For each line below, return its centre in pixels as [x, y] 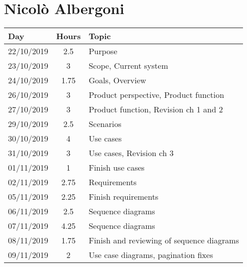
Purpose [103, 51]
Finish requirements [124, 197]
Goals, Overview [117, 80]
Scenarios [105, 124]
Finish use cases [116, 168]
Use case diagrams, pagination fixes [151, 255]
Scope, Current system [128, 66]
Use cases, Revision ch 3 [131, 153]
